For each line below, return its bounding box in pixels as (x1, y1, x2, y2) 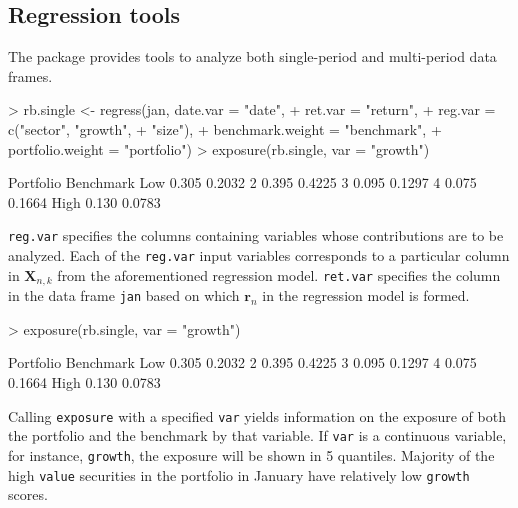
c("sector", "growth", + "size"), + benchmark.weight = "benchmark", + (8, 118, 442, 139)
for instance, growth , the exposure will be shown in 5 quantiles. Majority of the (8, 444, 495, 465)
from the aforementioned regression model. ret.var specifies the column (57, 264, 501, 285)
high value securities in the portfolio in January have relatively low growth (8, 464, 470, 485)
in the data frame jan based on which (8, 285, 240, 306)
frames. (8, 65, 53, 86)
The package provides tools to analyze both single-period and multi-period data (8, 46, 497, 67)
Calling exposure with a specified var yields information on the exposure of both (8, 405, 506, 426)
